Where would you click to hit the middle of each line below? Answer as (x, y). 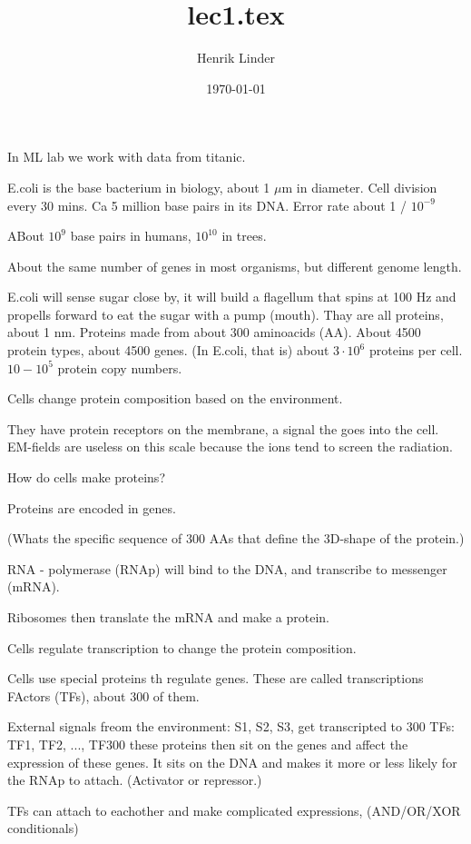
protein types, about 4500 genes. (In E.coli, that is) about (168, 350)
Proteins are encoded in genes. (92, 507)
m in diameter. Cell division (359, 187)
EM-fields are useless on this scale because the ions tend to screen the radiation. (230, 447)
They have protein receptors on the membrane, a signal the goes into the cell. (223, 428)
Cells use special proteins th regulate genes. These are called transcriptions (216, 678)
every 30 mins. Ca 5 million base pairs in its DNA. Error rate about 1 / (207, 205)
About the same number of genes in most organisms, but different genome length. (235, 266)
